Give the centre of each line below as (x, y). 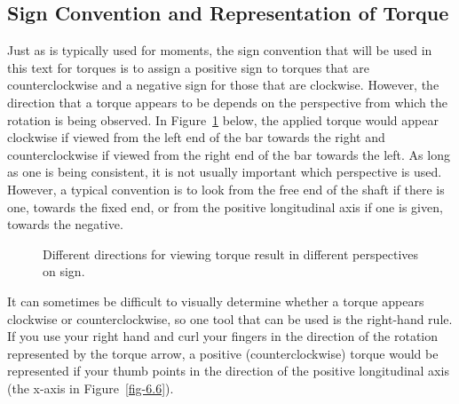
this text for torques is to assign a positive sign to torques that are (188, 67)
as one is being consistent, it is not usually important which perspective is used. (225, 172)
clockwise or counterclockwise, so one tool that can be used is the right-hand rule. (230, 318)
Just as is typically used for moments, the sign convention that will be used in (220, 50)
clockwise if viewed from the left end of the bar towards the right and (196, 137)
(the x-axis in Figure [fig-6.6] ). (91, 388)
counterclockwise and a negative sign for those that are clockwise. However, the (223, 85)
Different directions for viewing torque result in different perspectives (231, 253)
